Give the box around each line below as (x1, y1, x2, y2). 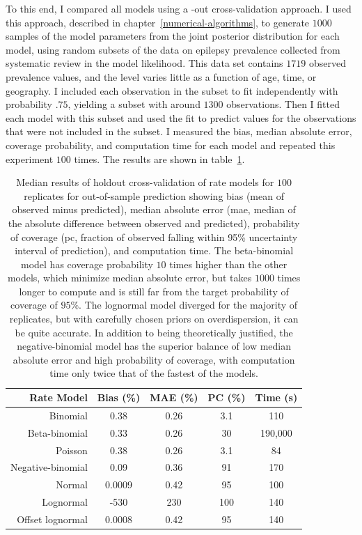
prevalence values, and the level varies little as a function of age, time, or (6, 69, 317, 84)
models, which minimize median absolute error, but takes (7, 270, 252, 285)
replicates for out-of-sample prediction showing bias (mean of (24, 188, 284, 203)
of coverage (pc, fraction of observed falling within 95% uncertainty (10, 229, 298, 244)
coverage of (10, 297, 58, 312)
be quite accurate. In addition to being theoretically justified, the (15, 325, 293, 339)
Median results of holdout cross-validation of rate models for (16, 175, 274, 189)
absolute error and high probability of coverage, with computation (13, 352, 295, 366)
